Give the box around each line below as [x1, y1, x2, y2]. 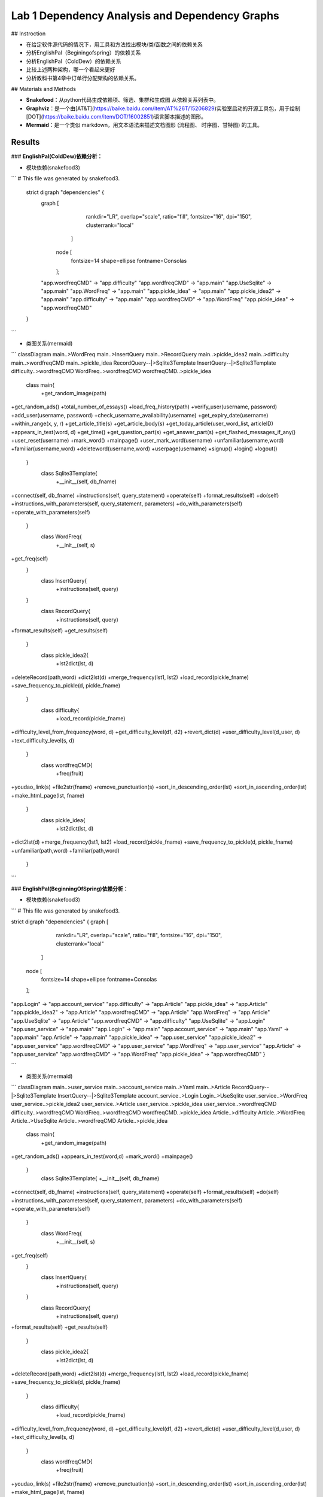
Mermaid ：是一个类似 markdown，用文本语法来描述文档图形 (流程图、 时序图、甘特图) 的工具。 [26, 122, 263, 129]
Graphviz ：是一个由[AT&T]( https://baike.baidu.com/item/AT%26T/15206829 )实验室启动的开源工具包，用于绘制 [26, 105, 300, 112]
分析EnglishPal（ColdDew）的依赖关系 [26, 57, 121, 65]
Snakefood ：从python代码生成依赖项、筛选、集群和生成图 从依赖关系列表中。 [26, 96, 220, 104]
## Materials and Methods [11, 85, 76, 92]
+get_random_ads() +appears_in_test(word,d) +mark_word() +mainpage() [11, 1153, 193, 1160]
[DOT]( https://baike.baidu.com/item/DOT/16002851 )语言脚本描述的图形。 [26, 113, 206, 120]
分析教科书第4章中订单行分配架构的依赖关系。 [26, 74, 140, 81]
